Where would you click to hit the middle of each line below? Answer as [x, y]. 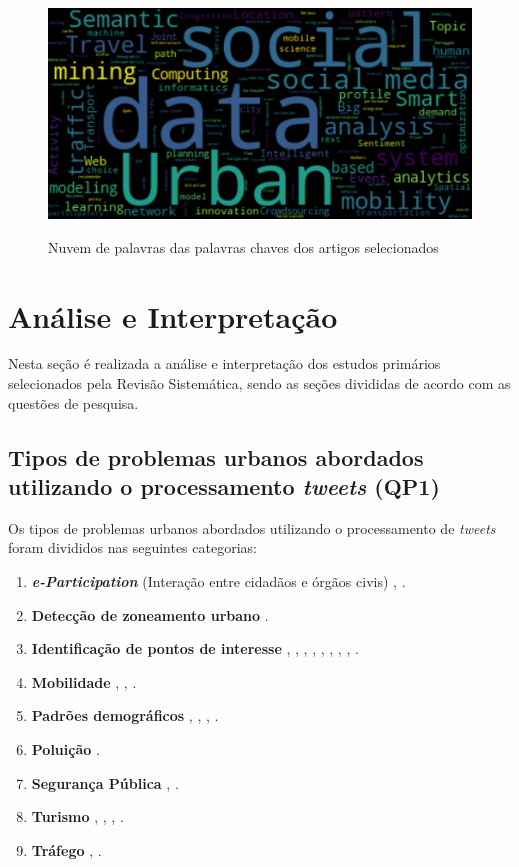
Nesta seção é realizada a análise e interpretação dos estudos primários [224, 363]
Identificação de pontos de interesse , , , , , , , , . [195, 648]
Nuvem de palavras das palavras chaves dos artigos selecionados [243, 246]
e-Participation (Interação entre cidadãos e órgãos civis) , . [218, 581]
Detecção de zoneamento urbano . [150, 614]
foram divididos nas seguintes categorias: [132, 547]
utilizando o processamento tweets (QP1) [224, 486]
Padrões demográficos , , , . [125, 715]
